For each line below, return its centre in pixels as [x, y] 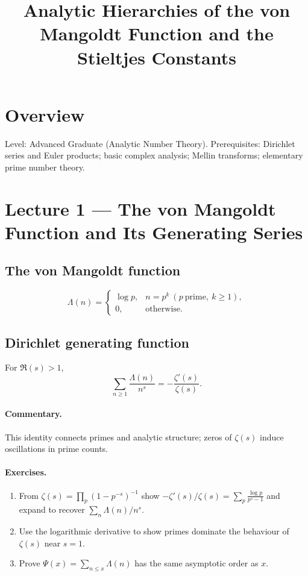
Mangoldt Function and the [157, 33]
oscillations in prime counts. [56, 449]
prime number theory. [45, 167]
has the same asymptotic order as [196, 563]
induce [272, 437]
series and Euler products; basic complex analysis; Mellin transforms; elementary [154, 155]
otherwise [163, 309]
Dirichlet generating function [97, 342]
